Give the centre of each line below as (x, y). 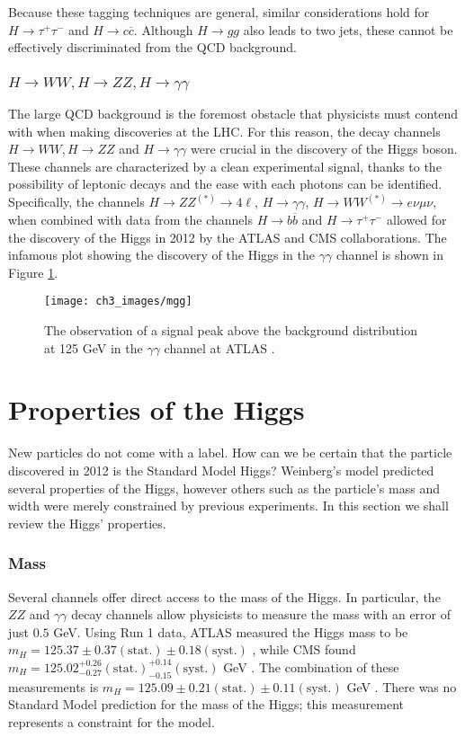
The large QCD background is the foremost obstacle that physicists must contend (233, 114)
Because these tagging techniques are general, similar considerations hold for (219, 12)
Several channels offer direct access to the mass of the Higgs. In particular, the (224, 596)
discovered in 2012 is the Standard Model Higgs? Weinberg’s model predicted (221, 471)
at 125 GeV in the (94, 347)
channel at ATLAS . (219, 347)
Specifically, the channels (76, 202)
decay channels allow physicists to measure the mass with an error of (261, 614)
